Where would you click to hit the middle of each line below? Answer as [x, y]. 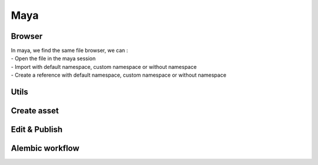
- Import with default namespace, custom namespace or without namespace [104, 67]
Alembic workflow [45, 148]
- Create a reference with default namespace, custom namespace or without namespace [119, 75]
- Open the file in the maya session [53, 58]
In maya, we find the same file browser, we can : [69, 51]
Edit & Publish [37, 130]
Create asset [35, 111]
